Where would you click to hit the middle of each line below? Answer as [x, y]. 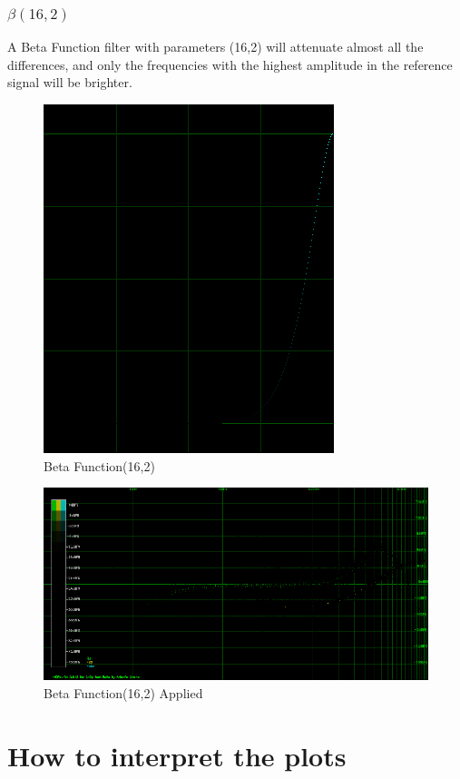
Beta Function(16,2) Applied [123, 692]
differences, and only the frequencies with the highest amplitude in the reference [230, 64]
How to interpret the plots [177, 755]
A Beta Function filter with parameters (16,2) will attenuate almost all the [215, 47]
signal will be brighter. [70, 82]
